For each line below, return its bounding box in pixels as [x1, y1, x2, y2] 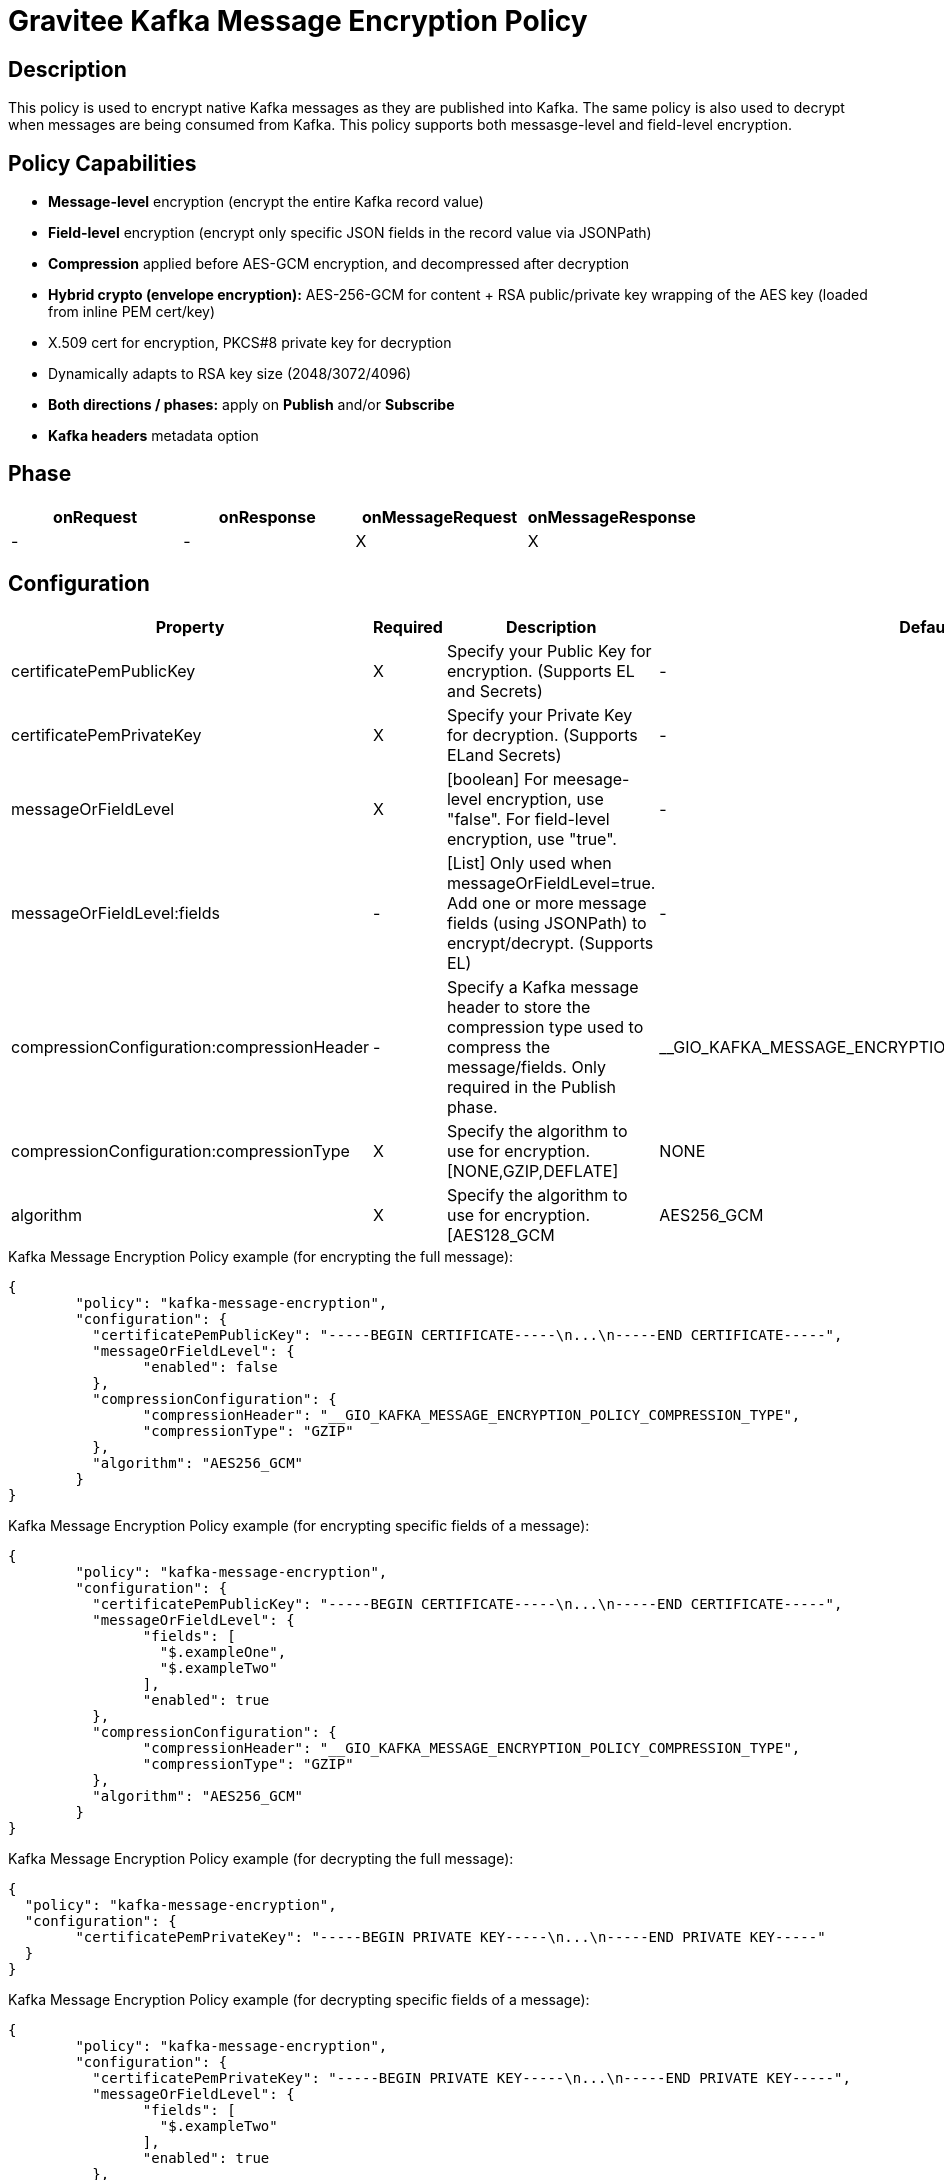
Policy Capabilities [8, 150, 197, 176]
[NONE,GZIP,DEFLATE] [446, 1160, 619, 1181]
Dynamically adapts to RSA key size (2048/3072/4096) [48, 365, 412, 383]
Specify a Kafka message [446, 976, 639, 997]
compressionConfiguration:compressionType [11, 1140, 350, 1161]
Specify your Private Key [446, 704, 633, 725]
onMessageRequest [361, 506, 518, 527]
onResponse [218, 506, 316, 527]
